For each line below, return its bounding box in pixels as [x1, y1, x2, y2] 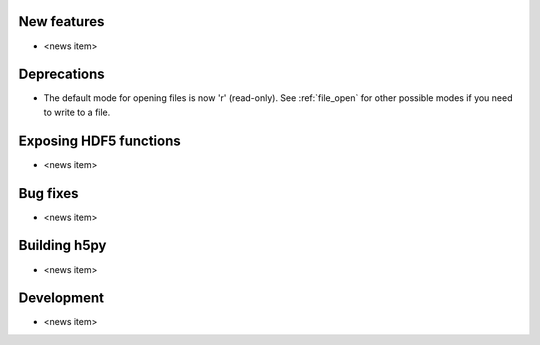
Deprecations [18, 66, 105, 83]
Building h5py [18, 237, 107, 254]
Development [18, 290, 105, 307]
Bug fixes [18, 185, 79, 202]
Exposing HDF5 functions [18, 132, 181, 149]
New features [18, 13, 105, 30]
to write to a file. [43, 106, 111, 118]
